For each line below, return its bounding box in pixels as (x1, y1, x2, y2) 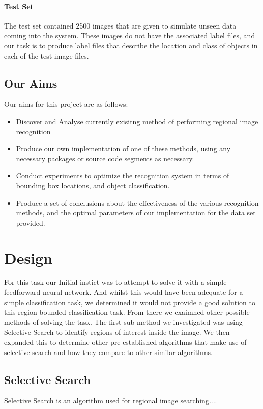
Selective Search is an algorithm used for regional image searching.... (4, 395, 217, 406)
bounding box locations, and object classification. (16, 180, 170, 190)
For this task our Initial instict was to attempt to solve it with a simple (4, 277, 227, 287)
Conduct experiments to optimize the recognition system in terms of (16, 170, 229, 181)
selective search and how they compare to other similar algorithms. (4, 346, 213, 357)
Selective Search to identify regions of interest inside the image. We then (4, 326, 230, 337)
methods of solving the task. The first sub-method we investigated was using (4, 316, 243, 327)
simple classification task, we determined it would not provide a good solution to (4, 296, 255, 307)
